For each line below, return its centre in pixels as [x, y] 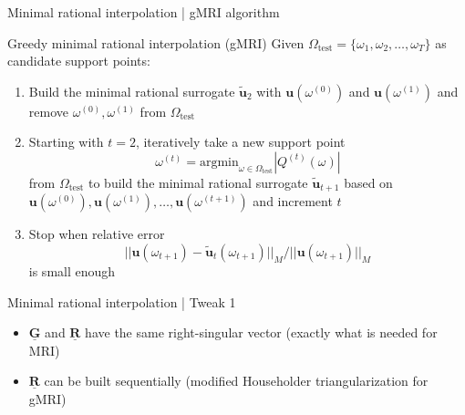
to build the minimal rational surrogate [198, 182]
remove [48, 111]
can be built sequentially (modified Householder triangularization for [236, 381]
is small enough [72, 271]
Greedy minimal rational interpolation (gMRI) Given [156, 42]
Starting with [66, 142]
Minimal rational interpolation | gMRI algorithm [144, 12]
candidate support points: [79, 61]
